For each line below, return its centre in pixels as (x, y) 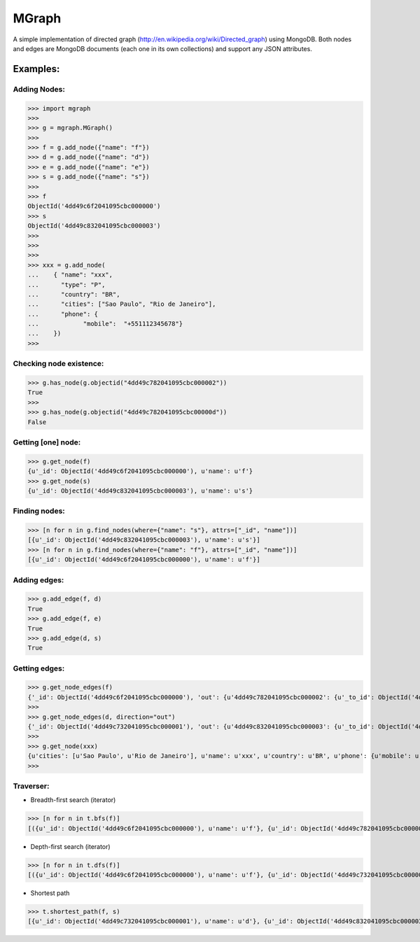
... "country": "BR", (74, 294)
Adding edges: (38, 579)
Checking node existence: (58, 364)
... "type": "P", (66, 284)
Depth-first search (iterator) (71, 846)
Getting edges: (39, 668)
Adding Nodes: (39, 89)
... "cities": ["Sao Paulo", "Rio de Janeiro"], (122, 304)
